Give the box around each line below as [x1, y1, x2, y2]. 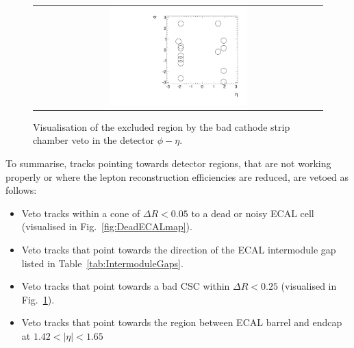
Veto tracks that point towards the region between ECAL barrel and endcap [21, 315, 342, 330]
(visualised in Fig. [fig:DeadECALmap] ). [21, 219, 192, 234]
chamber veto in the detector [33, 133, 155, 147]
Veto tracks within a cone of [21, 206, 140, 220]
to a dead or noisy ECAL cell [191, 206, 314, 220]
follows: [5, 183, 37, 197]
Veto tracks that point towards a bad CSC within [21, 279, 230, 293]
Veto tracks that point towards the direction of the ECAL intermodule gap [21, 242, 336, 256]
